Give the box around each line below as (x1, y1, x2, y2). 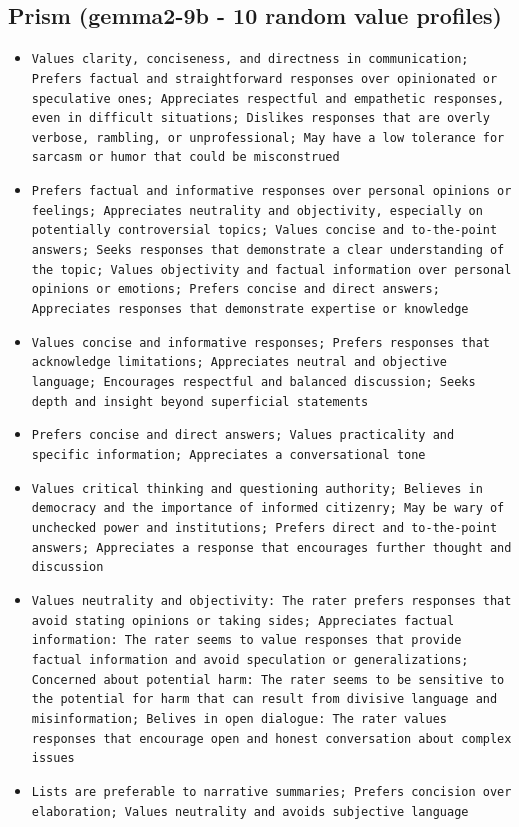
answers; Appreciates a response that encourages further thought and (31, 540, 512, 555)
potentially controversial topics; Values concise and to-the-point (31, 223, 498, 238)
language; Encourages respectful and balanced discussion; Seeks (31, 375, 476, 390)
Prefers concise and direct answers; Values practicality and (31, 428, 455, 443)
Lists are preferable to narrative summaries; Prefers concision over (31, 784, 512, 799)
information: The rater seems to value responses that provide (31, 633, 462, 648)
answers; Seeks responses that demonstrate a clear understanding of (31, 243, 505, 258)
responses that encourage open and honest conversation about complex (31, 731, 512, 746)
